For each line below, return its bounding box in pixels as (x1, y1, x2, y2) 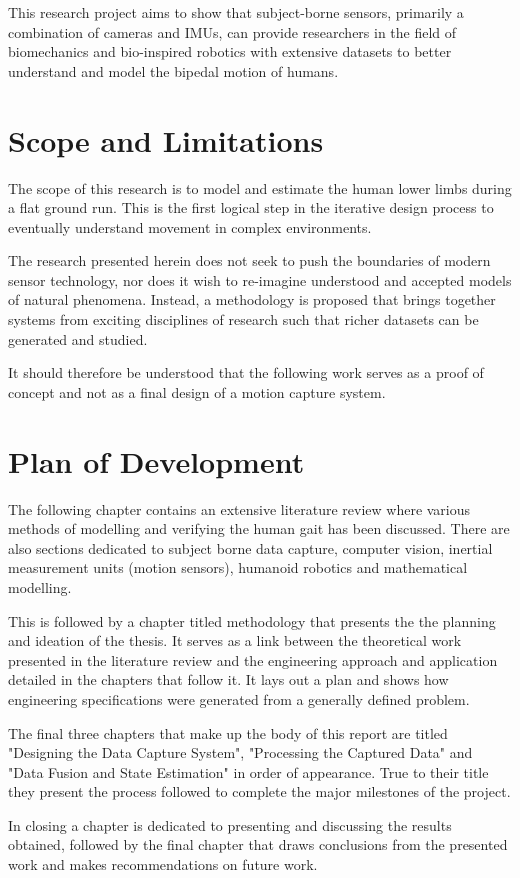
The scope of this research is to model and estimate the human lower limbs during (8, 177, 512, 198)
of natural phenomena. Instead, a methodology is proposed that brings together (8, 289, 496, 310)
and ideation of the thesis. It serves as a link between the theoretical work (8, 630, 462, 651)
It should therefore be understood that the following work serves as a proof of (8, 362, 484, 383)
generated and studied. (8, 328, 148, 349)
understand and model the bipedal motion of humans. (8, 60, 339, 81)
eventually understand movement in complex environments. (8, 216, 372, 237)
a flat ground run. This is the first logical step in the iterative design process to (8, 197, 494, 218)
